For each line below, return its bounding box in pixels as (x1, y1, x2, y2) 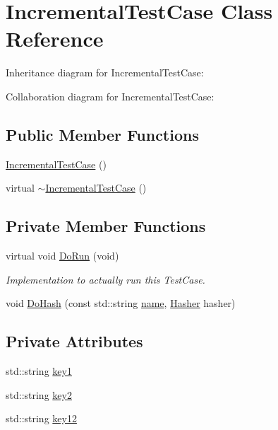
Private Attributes (6, 330, 143, 352)
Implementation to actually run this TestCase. (6, 272, 205, 286)
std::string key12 (6, 411, 77, 426)
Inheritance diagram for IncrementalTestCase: (6, 65, 204, 80)
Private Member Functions (6, 215, 206, 237)
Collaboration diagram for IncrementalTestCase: (6, 88, 214, 103)
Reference (6, 24, 104, 53)
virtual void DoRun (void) (6, 248, 119, 263)
